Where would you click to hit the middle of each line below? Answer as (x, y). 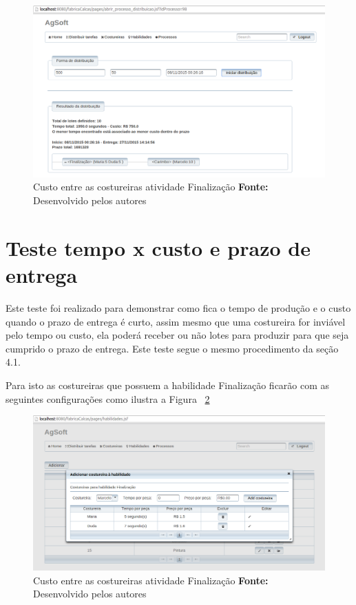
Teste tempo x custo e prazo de (158, 247)
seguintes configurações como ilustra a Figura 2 (108, 398)
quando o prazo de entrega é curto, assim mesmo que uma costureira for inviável (176, 321)
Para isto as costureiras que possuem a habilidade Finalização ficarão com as (168, 385)
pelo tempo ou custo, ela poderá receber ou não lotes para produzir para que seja (177, 335)
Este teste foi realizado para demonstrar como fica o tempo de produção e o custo (178, 307)
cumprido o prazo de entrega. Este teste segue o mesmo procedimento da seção (172, 348)
